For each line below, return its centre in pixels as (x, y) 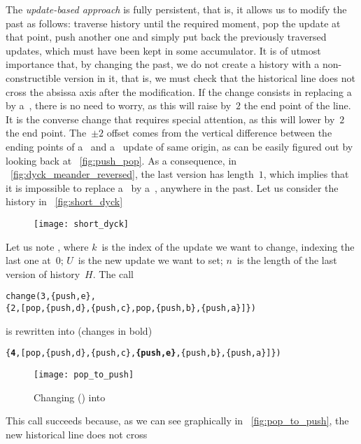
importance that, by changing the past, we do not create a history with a (163, 64)
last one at (28, 260)
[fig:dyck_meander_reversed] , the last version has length (132, 174)
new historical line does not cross (77, 434)
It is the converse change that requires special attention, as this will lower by (170, 119)
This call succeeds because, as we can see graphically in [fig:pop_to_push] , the (177, 421)
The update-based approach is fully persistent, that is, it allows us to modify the (176, 9)
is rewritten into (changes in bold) (79, 330)
